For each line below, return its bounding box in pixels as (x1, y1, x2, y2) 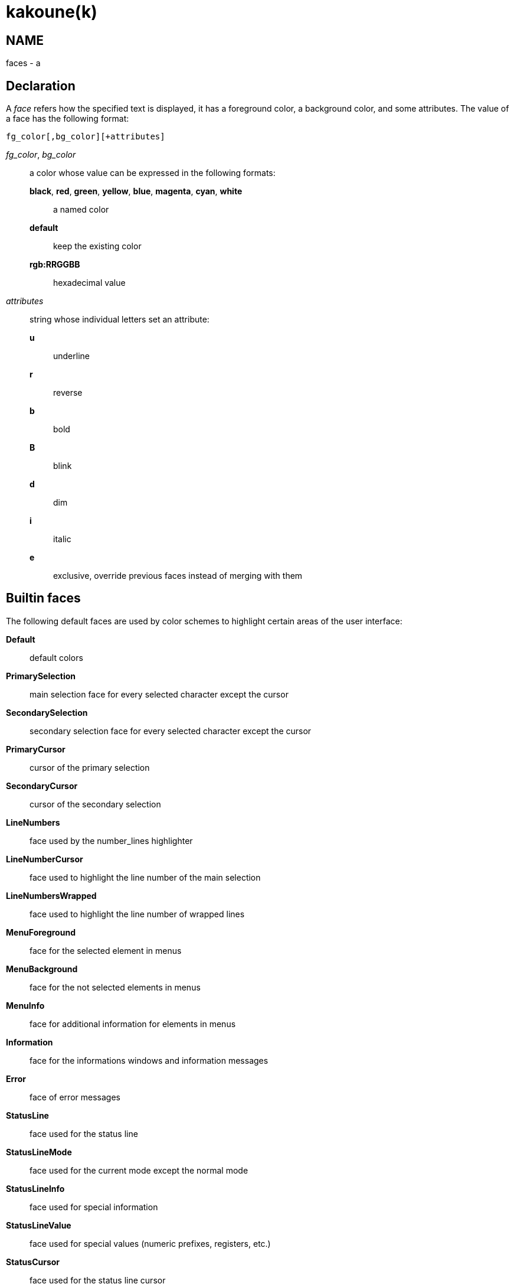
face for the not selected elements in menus (30, 982, 201, 992)
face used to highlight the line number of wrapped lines (30, 908, 245, 919)
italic (53, 534, 71, 545)
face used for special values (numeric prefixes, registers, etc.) (30, 1238, 271, 1249)
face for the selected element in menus (30, 945, 182, 956)
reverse (53, 387, 83, 398)
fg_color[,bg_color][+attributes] (6, 132, 165, 142)
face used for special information (30, 1201, 158, 1212)
